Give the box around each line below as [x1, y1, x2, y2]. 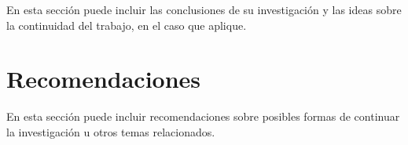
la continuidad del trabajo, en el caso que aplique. [6, 16, 247, 33]
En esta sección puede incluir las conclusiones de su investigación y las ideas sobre [6, 2, 402, 17]
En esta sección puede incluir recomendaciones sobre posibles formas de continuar [6, 108, 400, 125]
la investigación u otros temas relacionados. [6, 123, 215, 140]
